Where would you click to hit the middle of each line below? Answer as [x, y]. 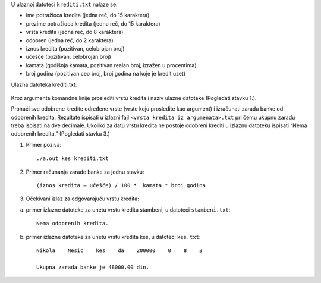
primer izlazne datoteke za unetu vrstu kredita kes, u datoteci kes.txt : [113, 237]
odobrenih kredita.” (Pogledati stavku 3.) [60, 134]
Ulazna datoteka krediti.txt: [44, 84]
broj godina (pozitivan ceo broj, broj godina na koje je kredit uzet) [106, 74]
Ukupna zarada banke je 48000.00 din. [93, 267]
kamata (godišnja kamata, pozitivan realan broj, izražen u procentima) [111, 65]
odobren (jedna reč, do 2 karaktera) [70, 40]
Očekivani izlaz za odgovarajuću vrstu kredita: [82, 199]
